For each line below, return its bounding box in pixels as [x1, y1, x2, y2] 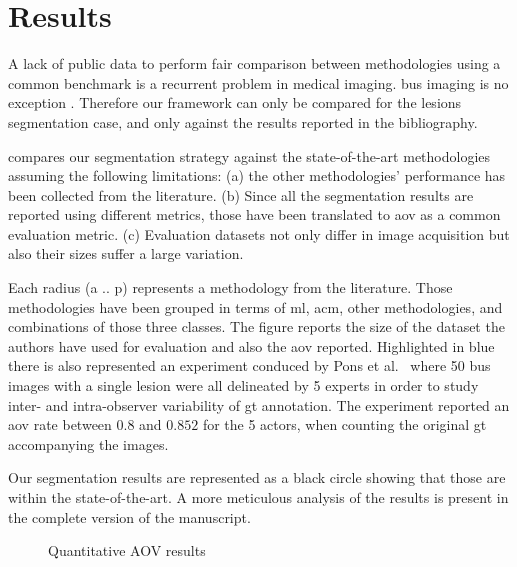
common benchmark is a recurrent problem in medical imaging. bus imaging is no [8, 72, 509, 93]
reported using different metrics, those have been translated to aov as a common [8, 204, 501, 225]
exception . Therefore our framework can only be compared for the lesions [8, 92, 462, 113]
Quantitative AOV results [48, 540, 206, 561]
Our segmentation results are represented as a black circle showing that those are [8, 467, 506, 488]
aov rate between [8, 414, 112, 435]
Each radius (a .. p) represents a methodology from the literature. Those [8, 277, 453, 298]
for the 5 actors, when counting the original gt [202, 414, 487, 435]
